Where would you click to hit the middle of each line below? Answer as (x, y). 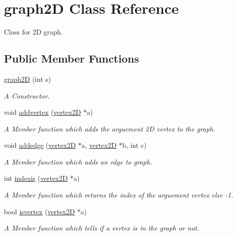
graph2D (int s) (28, 79)
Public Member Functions (71, 58)
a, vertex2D (99, 145)
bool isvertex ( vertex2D (39, 211)
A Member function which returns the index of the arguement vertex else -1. (119, 195)
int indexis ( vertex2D (36, 178)
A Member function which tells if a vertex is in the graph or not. (102, 228)
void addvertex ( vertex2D (43, 112)
